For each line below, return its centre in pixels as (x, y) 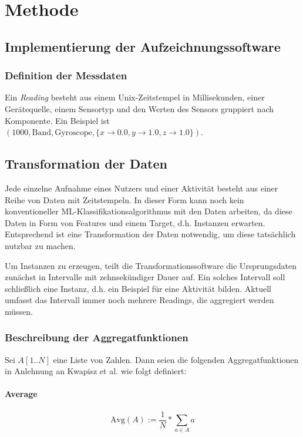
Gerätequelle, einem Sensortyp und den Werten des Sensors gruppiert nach (139, 108)
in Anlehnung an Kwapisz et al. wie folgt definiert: (96, 371)
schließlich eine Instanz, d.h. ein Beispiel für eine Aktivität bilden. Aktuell (138, 288)
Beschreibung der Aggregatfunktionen (97, 337)
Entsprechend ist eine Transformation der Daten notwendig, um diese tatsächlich (150, 234)
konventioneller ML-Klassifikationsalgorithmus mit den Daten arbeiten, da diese (149, 211)
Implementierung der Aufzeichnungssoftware (143, 46)
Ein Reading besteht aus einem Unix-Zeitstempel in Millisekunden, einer (135, 97)
